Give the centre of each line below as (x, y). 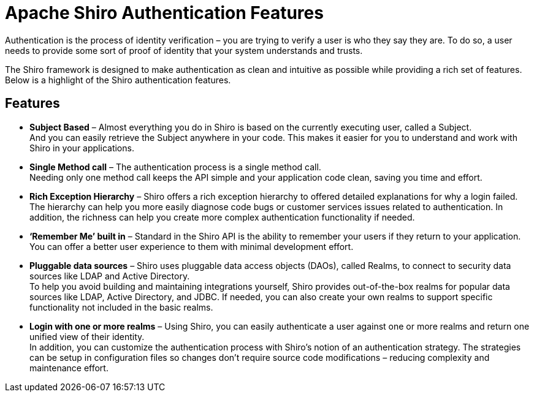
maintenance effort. (69, 368)
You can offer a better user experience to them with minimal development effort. (192, 246)
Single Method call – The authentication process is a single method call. (175, 167)
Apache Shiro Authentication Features (164, 13)
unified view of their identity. (87, 336)
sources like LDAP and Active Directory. (110, 276)
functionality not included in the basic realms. (121, 307)
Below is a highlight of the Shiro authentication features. (118, 80)
